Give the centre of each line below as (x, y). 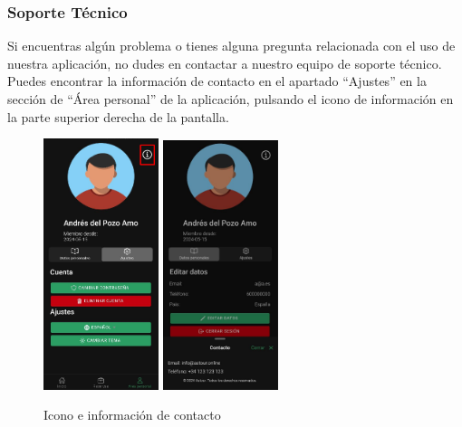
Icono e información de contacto (132, 415)
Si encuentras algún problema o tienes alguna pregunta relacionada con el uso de (231, 46)
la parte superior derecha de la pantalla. (118, 116)
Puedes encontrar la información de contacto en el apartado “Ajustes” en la (217, 81)
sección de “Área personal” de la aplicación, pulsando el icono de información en (231, 99)
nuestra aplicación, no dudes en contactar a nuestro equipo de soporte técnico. (225, 63)
